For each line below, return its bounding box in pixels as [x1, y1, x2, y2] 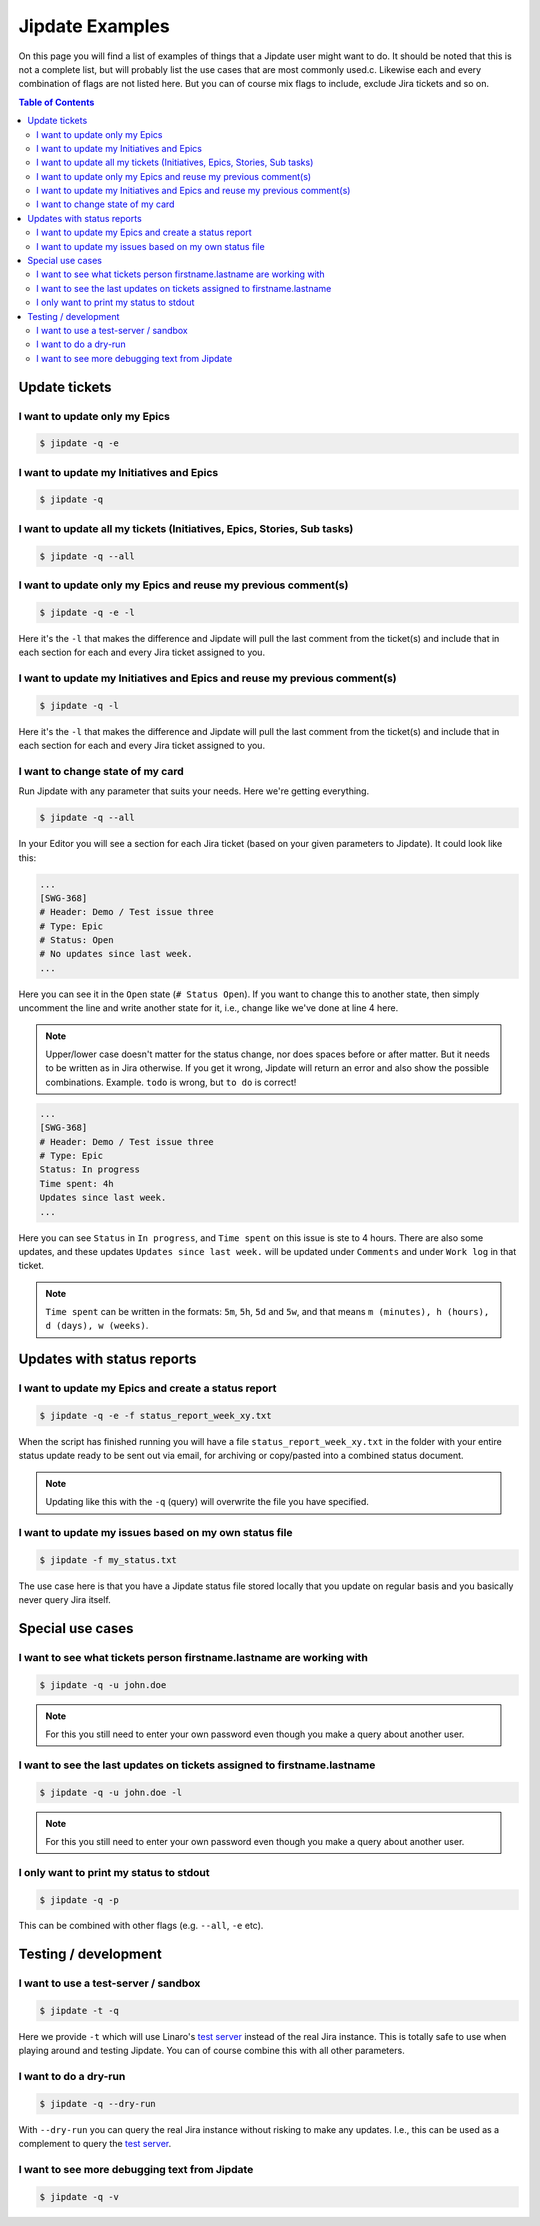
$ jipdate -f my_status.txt [39, 1554, 177, 1565]
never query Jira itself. [18, 1594, 112, 1606]
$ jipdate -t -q [39, 2005, 120, 2017]
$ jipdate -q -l [39, 700, 120, 711]
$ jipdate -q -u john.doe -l [39, 1786, 183, 1798]
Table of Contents [18, 96, 95, 108]
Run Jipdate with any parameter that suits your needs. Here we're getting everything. [18, 785, 370, 797]
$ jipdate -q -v [39, 2191, 120, 2202]
